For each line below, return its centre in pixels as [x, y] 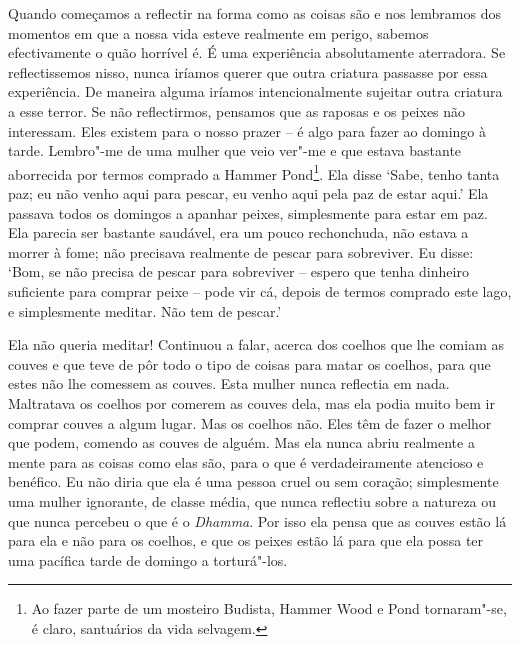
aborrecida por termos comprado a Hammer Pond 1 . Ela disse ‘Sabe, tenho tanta [254, 172]
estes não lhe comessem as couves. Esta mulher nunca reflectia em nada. [229, 383]
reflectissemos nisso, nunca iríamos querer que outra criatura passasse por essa [248, 71]
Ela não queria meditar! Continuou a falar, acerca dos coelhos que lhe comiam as [256, 344]
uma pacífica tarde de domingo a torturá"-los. [148, 559]
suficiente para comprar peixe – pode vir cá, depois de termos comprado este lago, [260, 290]
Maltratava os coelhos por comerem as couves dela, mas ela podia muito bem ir [251, 402]
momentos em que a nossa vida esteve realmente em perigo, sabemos [218, 32]
